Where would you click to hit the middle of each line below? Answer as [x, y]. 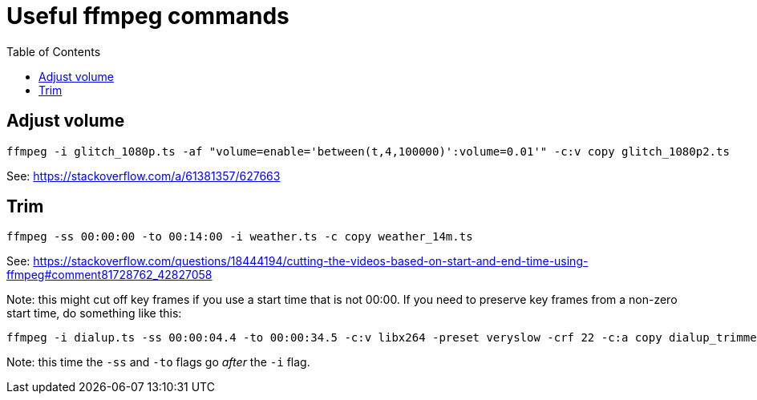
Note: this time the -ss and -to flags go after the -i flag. [158, 362]
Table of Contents [54, 51]
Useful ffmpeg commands [148, 16]
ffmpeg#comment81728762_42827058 [109, 275]
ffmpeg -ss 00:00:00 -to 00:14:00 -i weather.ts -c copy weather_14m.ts [240, 237]
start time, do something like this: [94, 313]
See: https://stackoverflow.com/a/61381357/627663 [144, 176]
